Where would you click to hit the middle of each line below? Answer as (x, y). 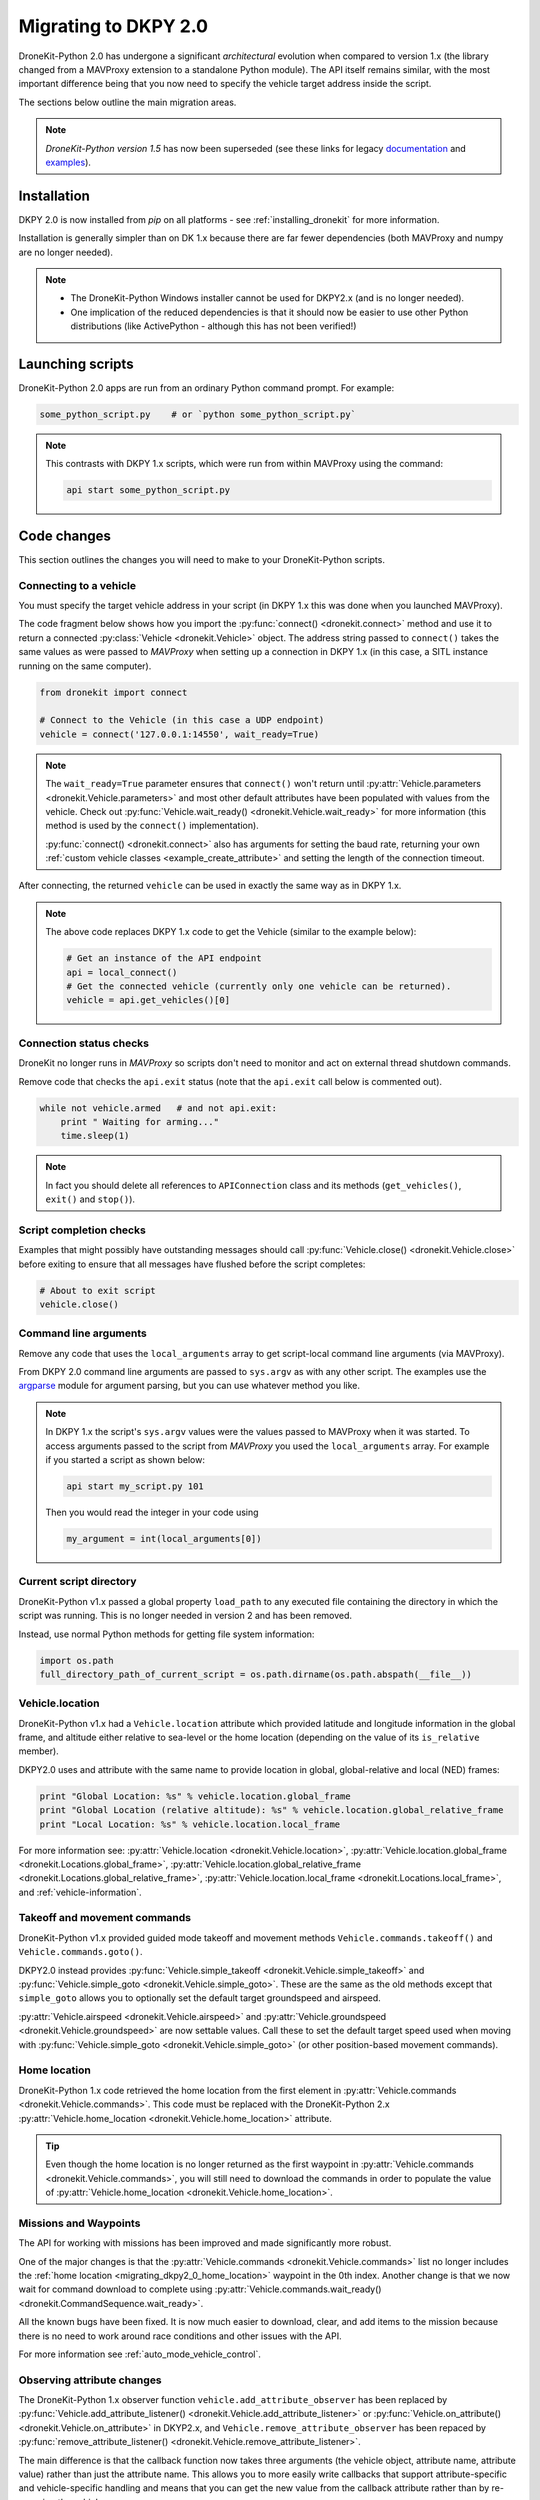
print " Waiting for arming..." (140, 1121)
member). (38, 1751)
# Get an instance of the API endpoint (164, 958)
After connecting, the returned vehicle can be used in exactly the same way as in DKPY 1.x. (210, 886)
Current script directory (77, 1582)
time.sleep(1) (95, 1136)
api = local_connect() (122, 972)
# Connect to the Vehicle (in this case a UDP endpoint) (182, 720)
